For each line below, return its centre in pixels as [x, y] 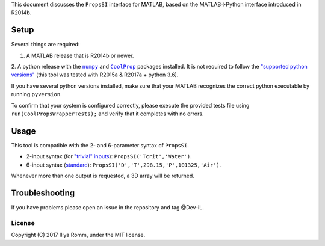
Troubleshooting [43, 193]
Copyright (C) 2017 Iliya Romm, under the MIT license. [78, 235]
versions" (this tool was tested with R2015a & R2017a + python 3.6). [95, 75]
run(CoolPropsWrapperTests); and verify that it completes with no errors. [107, 114]
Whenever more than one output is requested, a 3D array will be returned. [103, 176]
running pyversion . [37, 94]
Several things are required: [45, 45]
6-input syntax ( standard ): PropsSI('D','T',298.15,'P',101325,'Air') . [124, 165]
